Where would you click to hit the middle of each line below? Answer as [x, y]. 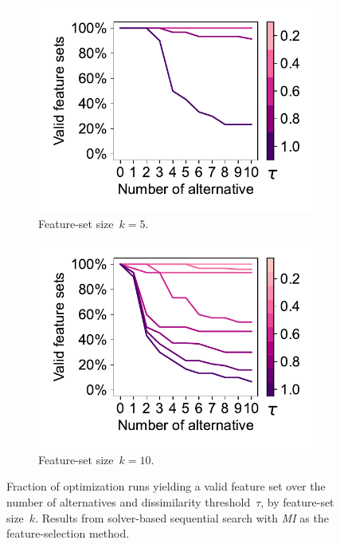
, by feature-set [297, 501]
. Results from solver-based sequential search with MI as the [182, 517]
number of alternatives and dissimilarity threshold [129, 501]
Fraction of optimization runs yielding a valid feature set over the [166, 486]
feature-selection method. [68, 533]
